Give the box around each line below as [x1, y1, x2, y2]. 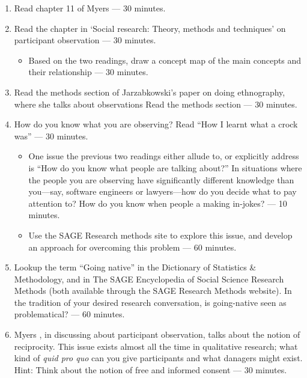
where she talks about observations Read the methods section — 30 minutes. [14, 97, 297, 110]
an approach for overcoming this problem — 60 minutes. [28, 240, 237, 253]
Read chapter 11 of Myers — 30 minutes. [14, 2, 166, 14]
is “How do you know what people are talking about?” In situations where [28, 161, 302, 174]
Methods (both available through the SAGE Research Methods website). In [14, 284, 292, 297]
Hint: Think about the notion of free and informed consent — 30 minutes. [14, 363, 287, 376]
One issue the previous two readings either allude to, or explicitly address [28, 150, 299, 162]
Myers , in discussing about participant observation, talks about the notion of [14, 328, 300, 341]
